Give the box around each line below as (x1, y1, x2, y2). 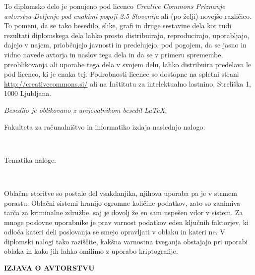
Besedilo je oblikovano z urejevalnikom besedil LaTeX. (4, 104, 167, 115)
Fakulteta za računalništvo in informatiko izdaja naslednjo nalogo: (4, 121, 205, 132)
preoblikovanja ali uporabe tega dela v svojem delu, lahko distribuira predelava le (4, 59, 252, 69)
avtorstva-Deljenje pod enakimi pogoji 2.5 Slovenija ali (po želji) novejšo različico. (4, 10, 252, 21)
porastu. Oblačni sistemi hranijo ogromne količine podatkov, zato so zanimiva (4, 197, 241, 208)
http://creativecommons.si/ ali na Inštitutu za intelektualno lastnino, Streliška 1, (4, 78, 251, 89)
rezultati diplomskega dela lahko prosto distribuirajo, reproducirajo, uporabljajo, (4, 30, 250, 40)
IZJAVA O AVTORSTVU (4, 263, 95, 273)
